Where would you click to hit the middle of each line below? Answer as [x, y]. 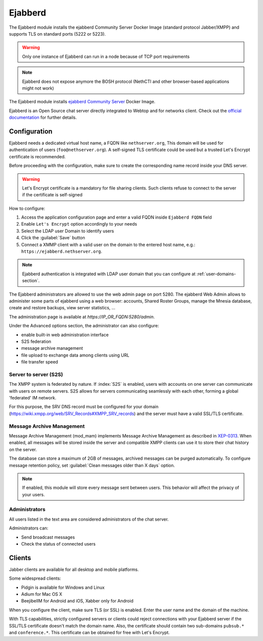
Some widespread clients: [35, 578]
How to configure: [27, 208]
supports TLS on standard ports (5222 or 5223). [57, 34]
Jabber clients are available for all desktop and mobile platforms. [74, 569]
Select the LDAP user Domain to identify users [68, 231]
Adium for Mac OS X [42, 594]
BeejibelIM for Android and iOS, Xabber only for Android [77, 601]
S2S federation [36, 341]
